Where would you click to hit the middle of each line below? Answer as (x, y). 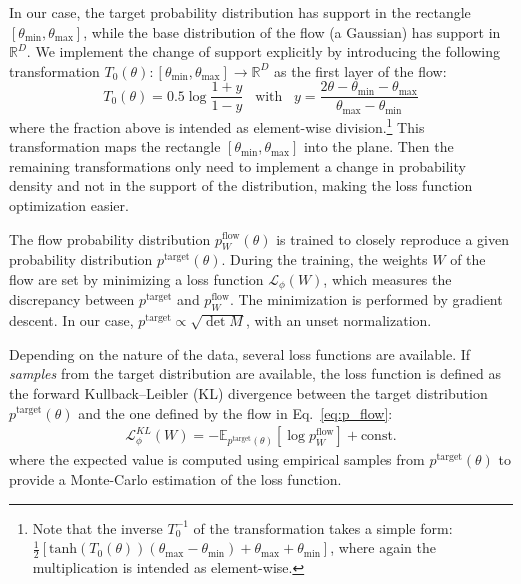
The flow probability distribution (110, 238)
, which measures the (387, 278)
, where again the (383, 547)
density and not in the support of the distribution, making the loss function (241, 185)
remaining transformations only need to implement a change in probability (237, 165)
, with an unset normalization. (338, 320)
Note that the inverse (97, 527)
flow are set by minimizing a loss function (136, 278)
